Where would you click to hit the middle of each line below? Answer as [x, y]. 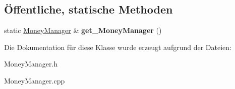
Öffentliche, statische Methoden [89, 9]
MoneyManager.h [31, 64]
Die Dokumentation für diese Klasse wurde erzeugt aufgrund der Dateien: [118, 47]
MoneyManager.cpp [35, 80]
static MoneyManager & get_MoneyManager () [83, 30]
